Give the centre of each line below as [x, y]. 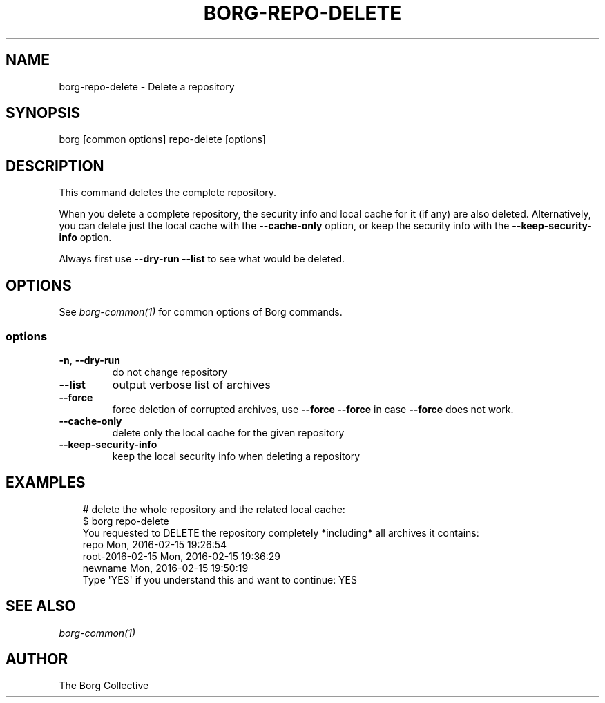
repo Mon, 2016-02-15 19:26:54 [155, 544]
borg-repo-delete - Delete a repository [147, 86]
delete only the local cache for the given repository [228, 432]
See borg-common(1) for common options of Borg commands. [201, 312]
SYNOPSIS [43, 113]
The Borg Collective [104, 686]
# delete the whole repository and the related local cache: [214, 509]
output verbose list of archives [191, 384]
